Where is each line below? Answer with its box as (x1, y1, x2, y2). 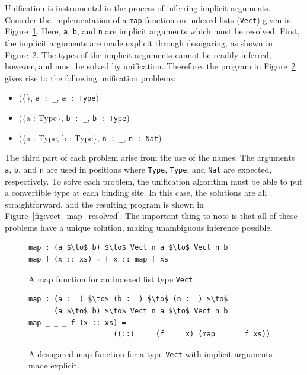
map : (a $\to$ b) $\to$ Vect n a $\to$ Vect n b (28, 243, 228, 252)
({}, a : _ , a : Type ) (18, 91, 99, 104)
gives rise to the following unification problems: (5, 71, 176, 84)
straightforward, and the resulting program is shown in (5, 198, 204, 210)
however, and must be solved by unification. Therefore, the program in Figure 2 (5, 60, 296, 72)
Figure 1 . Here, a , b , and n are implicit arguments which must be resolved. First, (5, 25, 300, 37)
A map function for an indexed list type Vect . (28, 272, 196, 285)
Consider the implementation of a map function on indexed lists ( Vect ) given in (5, 13, 292, 26)
